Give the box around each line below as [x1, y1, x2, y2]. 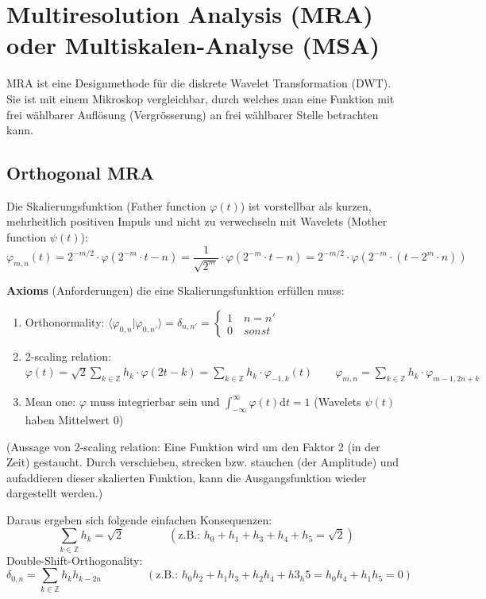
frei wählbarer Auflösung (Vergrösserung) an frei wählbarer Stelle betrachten [6, 106, 379, 122]
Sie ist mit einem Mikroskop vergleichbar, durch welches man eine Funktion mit [6, 90, 395, 106]
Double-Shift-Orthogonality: [6, 551, 143, 568]
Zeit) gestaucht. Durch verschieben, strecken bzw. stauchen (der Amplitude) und [6, 454, 399, 470]
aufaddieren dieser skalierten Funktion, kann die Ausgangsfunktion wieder [6, 469, 367, 485]
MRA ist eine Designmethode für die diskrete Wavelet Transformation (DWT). [6, 75, 391, 91]
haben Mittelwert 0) [25, 411, 124, 427]
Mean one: [25, 393, 76, 410]
